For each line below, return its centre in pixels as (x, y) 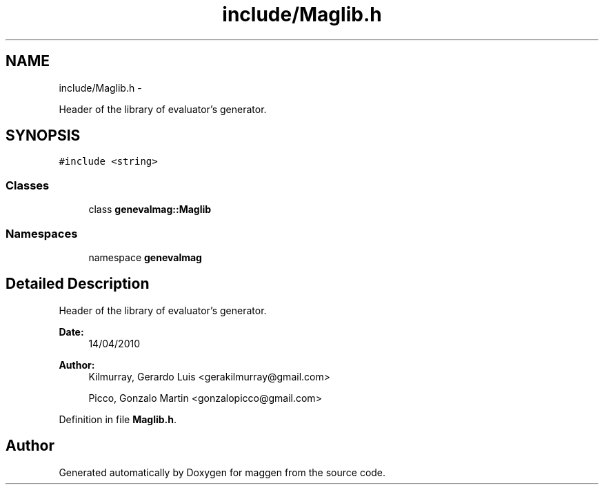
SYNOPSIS (43, 136)
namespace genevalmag (145, 257)
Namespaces (42, 233)
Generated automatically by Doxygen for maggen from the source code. (222, 472)
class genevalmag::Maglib (150, 210)
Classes (28, 185)
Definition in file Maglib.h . (118, 419)
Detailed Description (78, 284)
